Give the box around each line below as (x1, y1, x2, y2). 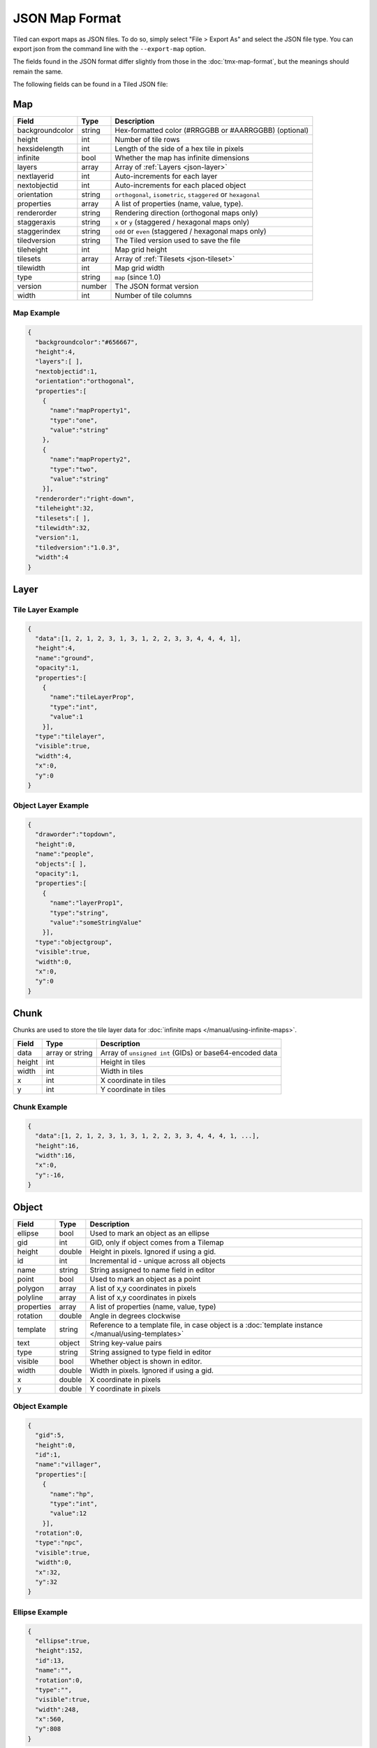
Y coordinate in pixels (89, 1384, 161, 1394)
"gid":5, (35, 1431, 65, 1440)
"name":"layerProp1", (50, 899, 124, 907)
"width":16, (35, 1151, 76, 1159)
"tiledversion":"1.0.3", (35, 543, 120, 552)
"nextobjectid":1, (35, 367, 98, 375)
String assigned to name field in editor (89, 1265, 216, 1275)
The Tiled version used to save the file (114, 236, 241, 245)
